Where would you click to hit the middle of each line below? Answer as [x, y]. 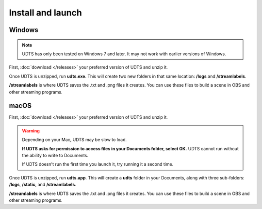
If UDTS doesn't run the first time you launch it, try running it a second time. [98, 164]
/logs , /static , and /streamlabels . [42, 185]
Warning [31, 130]
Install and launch [46, 13]
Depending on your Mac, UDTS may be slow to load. [74, 140]
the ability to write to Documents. [55, 155]
